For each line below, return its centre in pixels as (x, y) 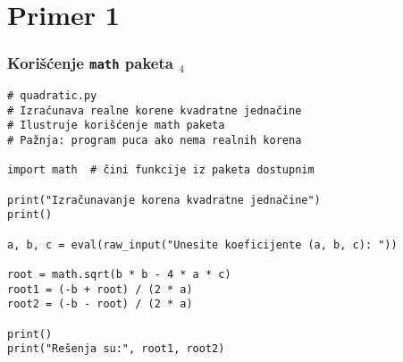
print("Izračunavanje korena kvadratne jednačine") (164, 200)
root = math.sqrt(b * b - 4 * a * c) (119, 275)
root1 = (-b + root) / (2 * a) (100, 289)
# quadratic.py (52, 96)
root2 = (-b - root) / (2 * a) (100, 304)
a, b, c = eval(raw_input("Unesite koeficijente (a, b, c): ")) (202, 244)
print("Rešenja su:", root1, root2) (116, 349)
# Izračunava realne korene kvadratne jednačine (155, 110)
